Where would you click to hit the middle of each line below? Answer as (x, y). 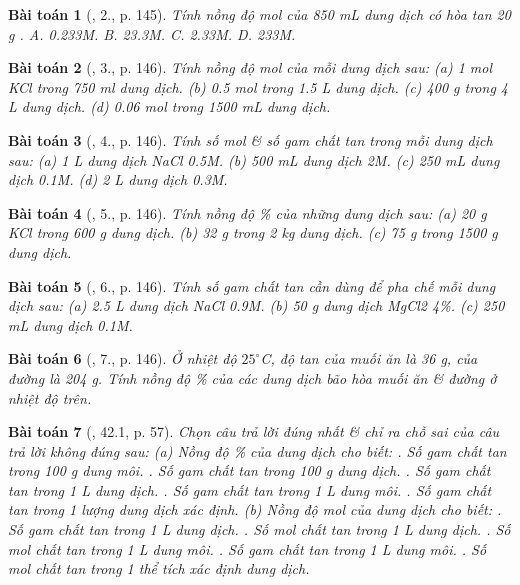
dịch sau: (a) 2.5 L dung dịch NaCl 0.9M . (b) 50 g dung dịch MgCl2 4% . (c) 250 (256, 305)
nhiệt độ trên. (50, 397)
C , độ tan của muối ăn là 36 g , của (369, 358)
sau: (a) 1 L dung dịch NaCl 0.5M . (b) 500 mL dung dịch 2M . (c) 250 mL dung (254, 159)
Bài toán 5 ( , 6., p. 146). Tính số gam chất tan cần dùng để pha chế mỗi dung (252, 285)
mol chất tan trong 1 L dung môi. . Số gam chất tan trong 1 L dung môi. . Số (247, 548)
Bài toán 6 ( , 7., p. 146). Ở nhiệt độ (122, 358)
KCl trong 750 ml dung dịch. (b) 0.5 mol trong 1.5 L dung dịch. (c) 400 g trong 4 (258, 86)
